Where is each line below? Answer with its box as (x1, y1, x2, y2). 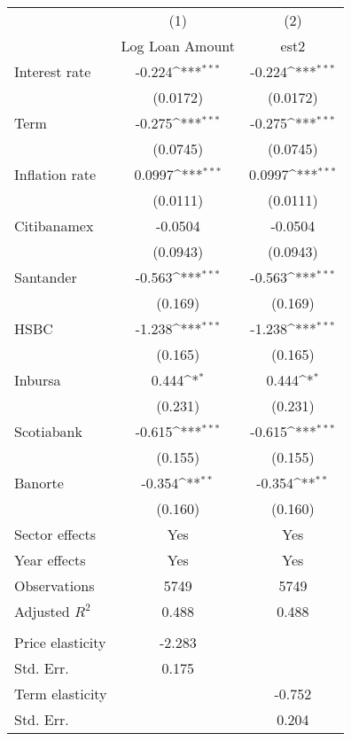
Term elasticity (14, 683, 107, 704)
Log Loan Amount (121, 35, 236, 56)
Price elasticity (14, 632, 106, 652)
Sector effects (14, 524, 97, 544)
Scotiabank (14, 421, 82, 441)
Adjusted (14, 601, 70, 621)
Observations (14, 575, 95, 596)
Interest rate (14, 61, 91, 82)
